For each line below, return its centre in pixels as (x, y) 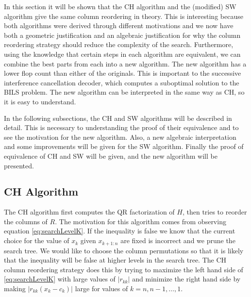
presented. (19, 165)
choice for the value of (37, 240)
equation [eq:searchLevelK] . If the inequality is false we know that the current (120, 231)
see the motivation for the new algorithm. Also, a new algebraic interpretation (120, 137)
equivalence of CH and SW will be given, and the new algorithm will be (111, 156)
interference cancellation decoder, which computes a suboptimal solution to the (122, 82)
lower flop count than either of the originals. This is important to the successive (123, 73)
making (15, 288)
